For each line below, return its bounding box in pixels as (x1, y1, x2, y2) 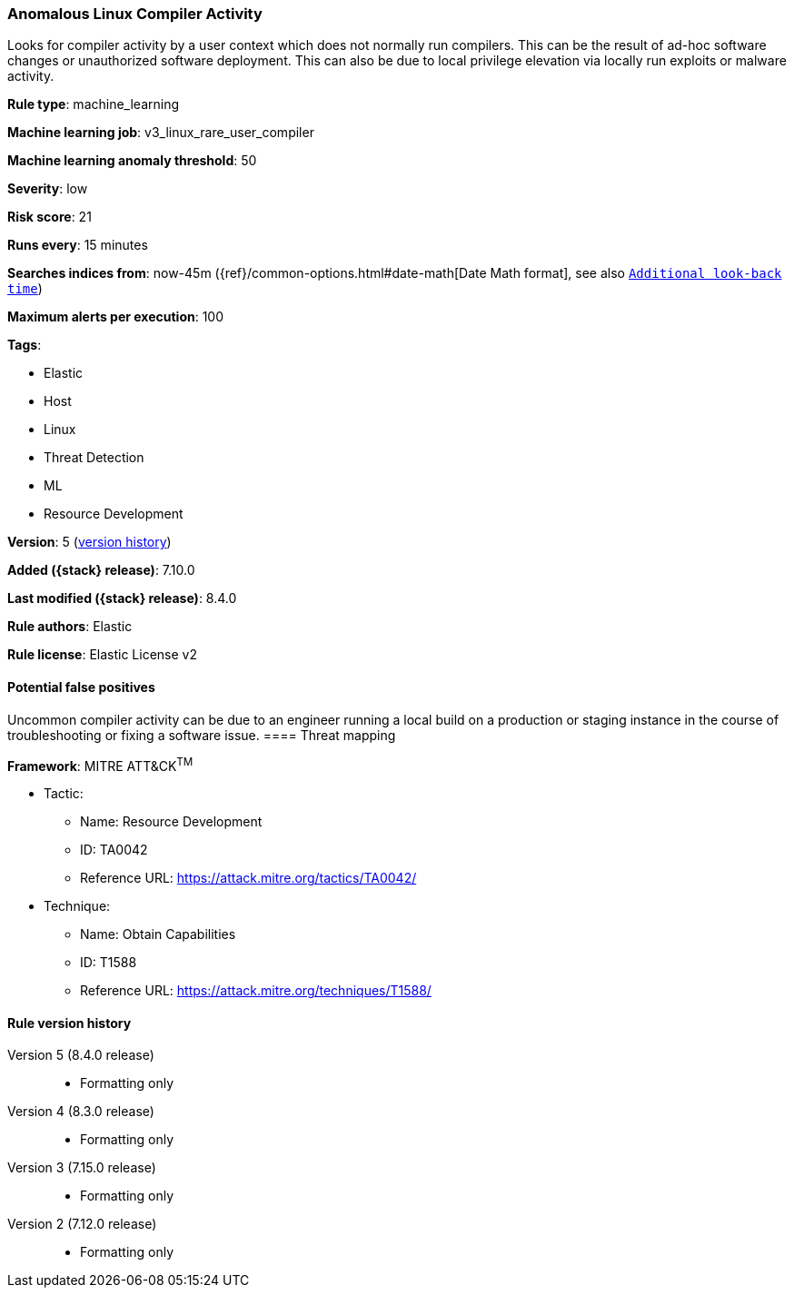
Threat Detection (44, 450, 144, 466)
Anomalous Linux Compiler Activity (7, 5, 263, 23)
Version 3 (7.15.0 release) (7, 1160, 156, 1176)
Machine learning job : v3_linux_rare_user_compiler (7, 124, 314, 141)
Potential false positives (7, 678, 155, 695)
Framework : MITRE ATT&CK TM (7, 755, 194, 774)
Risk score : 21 (7, 209, 92, 225)
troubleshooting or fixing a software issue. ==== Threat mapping (7, 727, 396, 743)
